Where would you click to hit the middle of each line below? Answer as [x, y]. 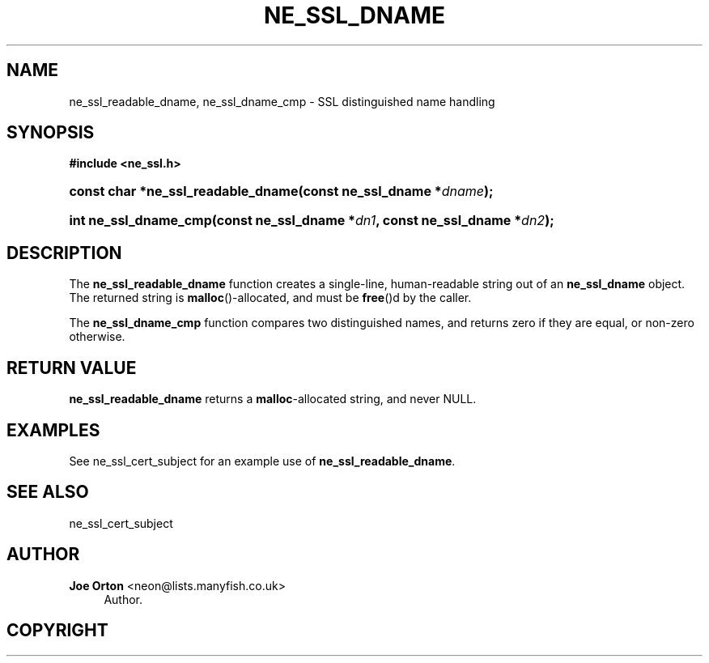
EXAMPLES [53, 430]
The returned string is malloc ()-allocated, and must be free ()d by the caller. [270, 298]
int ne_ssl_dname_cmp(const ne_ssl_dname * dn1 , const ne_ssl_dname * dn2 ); [312, 221]
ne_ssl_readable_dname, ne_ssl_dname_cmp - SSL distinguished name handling [282, 101]
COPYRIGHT [57, 631]
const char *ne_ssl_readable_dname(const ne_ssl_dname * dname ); [281, 191]
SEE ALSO [48, 492]
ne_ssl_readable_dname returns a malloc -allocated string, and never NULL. [273, 399]
